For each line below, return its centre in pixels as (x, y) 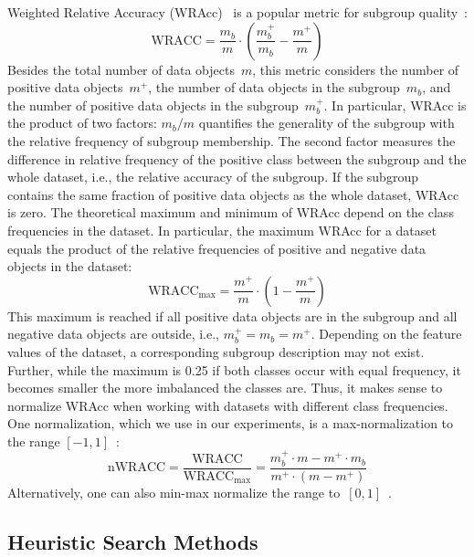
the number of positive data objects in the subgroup (153, 105)
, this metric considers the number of (356, 69)
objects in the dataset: (70, 266)
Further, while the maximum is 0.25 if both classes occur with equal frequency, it (234, 369)
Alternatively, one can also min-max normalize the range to (174, 492)
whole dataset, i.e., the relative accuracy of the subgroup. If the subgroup (213, 177)
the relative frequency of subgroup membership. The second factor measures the (232, 140)
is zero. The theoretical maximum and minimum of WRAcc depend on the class (231, 212)
